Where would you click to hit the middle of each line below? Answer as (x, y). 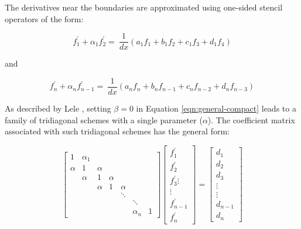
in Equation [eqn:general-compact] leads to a (216, 108)
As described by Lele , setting (58, 108)
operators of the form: (44, 18)
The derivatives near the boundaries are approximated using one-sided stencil (144, 7)
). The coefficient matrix (251, 119)
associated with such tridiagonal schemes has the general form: (117, 131)
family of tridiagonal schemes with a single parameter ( (104, 119)
